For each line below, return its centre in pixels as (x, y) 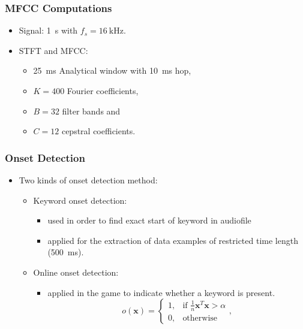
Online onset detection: (76, 272)
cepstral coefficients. (98, 131)
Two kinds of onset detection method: (88, 180)
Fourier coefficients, (103, 90)
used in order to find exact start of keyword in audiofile (149, 220)
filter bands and (91, 111)
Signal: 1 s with (48, 30)
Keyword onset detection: (80, 200)
